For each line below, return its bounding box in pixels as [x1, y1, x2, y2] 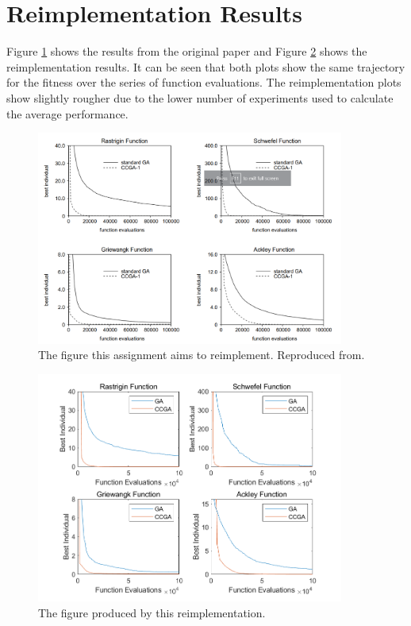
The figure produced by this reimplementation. [38, 604, 266, 620]
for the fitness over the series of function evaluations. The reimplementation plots [6, 74, 401, 91]
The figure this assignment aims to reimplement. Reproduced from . [38, 346, 365, 363]
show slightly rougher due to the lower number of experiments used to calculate [6, 89, 394, 106]
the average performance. [6, 105, 129, 122]
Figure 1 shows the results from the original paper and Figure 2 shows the [6, 43, 367, 60]
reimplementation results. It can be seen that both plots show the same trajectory [6, 58, 405, 75]
